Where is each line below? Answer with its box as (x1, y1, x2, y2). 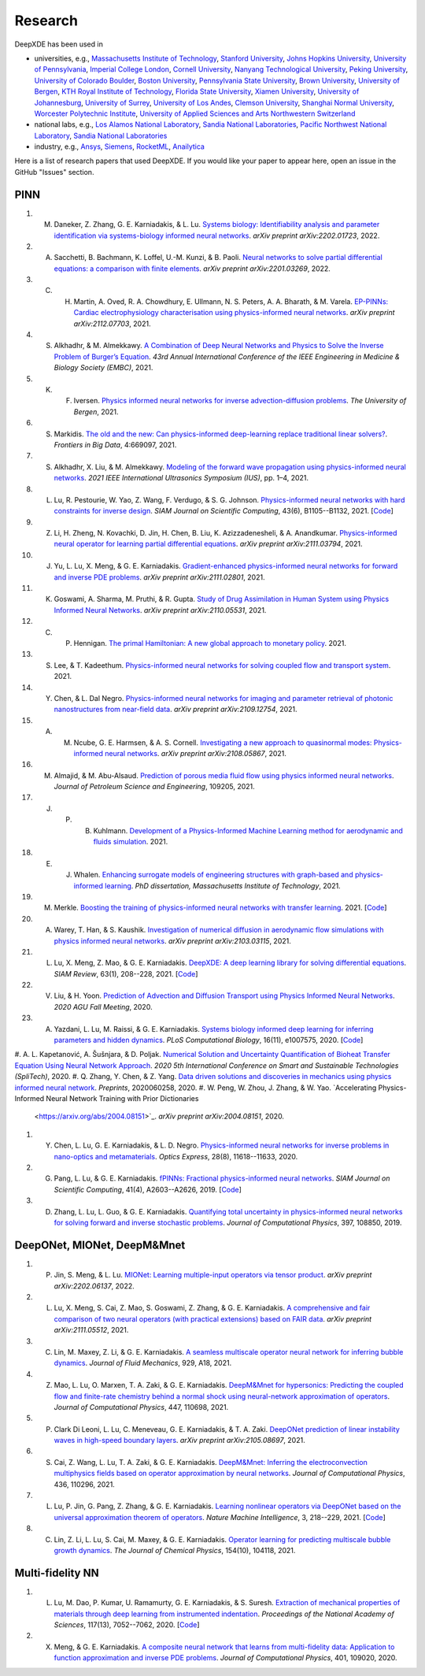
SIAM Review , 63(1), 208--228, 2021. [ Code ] (54, 969, 198, 978)
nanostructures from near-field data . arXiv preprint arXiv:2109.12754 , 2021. (54, 705, 298, 714)
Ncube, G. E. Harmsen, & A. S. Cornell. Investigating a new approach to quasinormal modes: (73, 737, 372, 747)
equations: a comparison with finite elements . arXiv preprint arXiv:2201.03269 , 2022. (54, 264, 331, 273)
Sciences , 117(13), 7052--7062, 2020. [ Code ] (54, 1620, 200, 1630)
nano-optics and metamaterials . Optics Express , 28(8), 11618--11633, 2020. (54, 1151, 298, 1161)
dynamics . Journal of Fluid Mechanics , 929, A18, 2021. (54, 1359, 232, 1368)
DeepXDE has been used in (14, 39, 104, 49)
